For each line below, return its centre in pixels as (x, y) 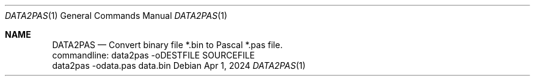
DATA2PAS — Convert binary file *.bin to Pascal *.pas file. (167, 45)
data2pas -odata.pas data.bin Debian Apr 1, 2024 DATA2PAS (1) (179, 65)
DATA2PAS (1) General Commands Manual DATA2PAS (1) (116, 16)
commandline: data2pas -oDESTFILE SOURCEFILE (154, 55)
